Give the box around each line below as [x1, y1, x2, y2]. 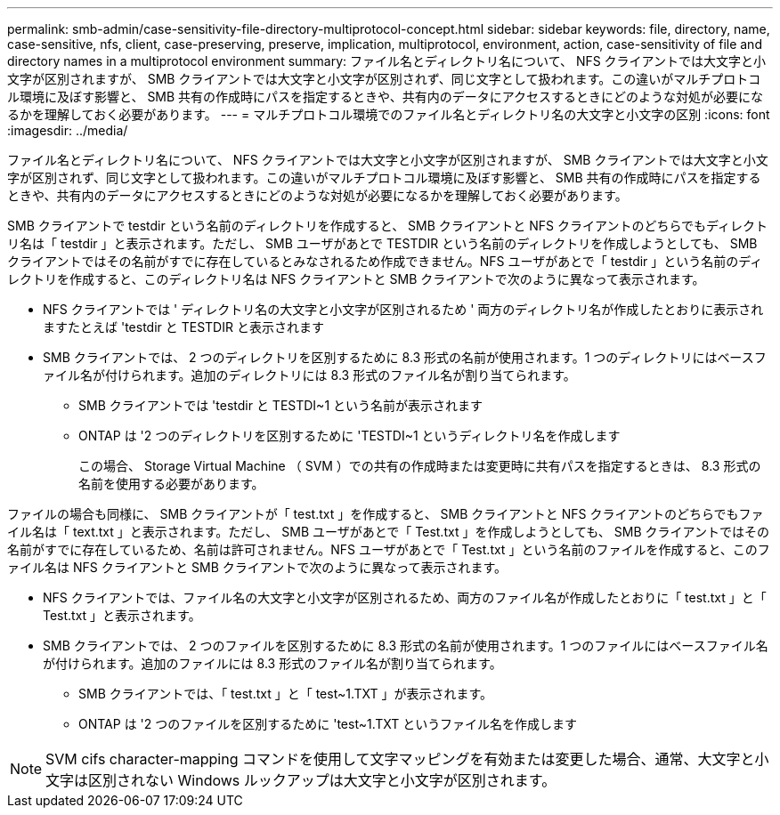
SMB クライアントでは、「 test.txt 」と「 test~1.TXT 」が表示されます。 [78, 686, 493, 701]
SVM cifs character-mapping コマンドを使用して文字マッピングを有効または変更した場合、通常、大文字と [45, 750, 755, 768]
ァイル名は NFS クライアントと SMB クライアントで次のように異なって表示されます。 [7, 560, 508, 575]
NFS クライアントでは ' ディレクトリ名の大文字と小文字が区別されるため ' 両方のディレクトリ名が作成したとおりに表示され [43, 302, 764, 317]
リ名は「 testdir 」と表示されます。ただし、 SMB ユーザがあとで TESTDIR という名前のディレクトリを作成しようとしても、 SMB [7, 236, 758, 251]
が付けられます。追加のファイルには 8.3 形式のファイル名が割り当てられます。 [43, 656, 502, 671]
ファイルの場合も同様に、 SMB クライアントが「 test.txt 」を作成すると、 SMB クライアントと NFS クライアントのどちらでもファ [7, 506, 764, 521]
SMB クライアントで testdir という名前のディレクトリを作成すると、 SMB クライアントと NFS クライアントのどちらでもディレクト [7, 218, 768, 233]
